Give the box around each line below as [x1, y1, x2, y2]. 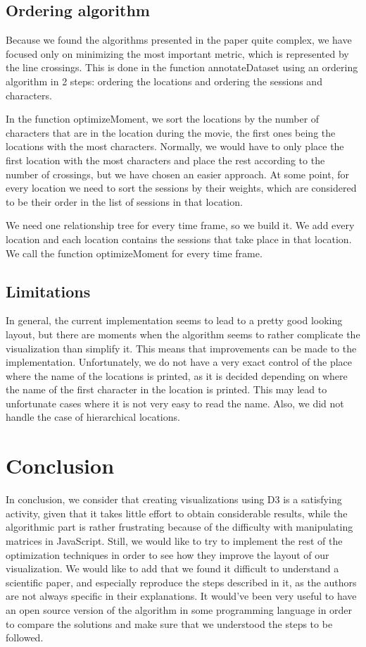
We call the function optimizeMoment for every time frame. [6, 245, 263, 260]
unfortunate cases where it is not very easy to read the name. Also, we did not [6, 395, 344, 410]
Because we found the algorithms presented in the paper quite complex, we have [6, 32, 352, 47]
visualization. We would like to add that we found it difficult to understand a [6, 561, 339, 576]
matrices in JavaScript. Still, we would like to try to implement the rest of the [6, 533, 343, 548]
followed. [6, 630, 44, 645]
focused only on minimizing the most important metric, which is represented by [6, 46, 349, 61]
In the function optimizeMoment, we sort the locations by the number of [6, 111, 320, 126]
